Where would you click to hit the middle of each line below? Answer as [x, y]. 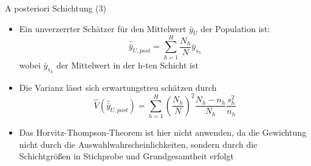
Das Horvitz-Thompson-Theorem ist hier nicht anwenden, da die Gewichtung [163, 132]
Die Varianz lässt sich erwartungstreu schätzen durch [118, 87]
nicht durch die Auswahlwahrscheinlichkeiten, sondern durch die [138, 144]
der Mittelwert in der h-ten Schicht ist [127, 65]
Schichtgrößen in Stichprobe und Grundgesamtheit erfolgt [126, 156]
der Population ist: [235, 28]
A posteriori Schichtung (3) [56, 8]
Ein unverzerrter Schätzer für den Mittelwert [103, 28]
